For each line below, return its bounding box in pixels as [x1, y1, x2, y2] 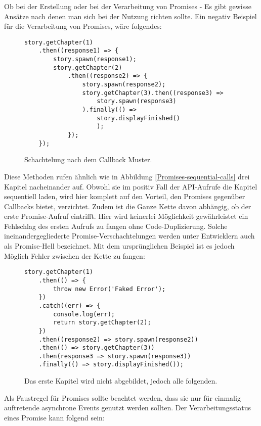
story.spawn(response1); [53, 56, 137, 63]
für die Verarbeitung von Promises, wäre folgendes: [4, 21, 162, 31]
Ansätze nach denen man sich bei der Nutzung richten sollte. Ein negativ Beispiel [4, 11, 257, 21]
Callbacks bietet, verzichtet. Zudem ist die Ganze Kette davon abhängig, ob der [4, 201, 251, 211]
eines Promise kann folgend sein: [4, 412, 105, 422]
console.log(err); [53, 310, 115, 318]
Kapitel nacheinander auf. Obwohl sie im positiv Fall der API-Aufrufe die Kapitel [4, 181, 257, 192]
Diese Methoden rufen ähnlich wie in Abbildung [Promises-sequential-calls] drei [4, 171, 250, 181]
